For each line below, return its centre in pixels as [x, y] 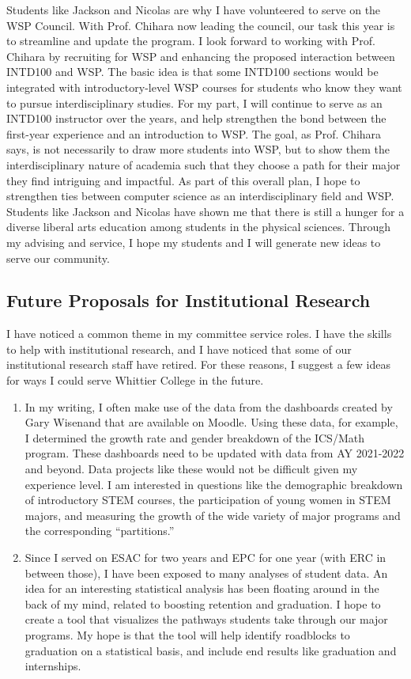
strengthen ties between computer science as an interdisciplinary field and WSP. [200, 196]
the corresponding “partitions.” [100, 531]
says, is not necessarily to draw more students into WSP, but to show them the [198, 149]
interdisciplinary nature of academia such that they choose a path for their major [204, 164]
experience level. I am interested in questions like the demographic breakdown [214, 484]
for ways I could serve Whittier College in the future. [135, 380]
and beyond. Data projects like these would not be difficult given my [191, 469]
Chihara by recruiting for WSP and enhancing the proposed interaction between [201, 56]
